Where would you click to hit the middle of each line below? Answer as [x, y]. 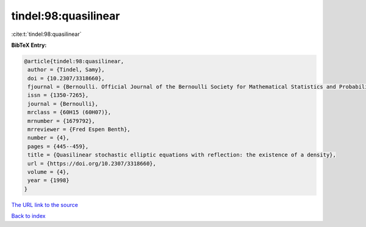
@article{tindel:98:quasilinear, [74, 61]
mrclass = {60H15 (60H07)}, [70, 112]
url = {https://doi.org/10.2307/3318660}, [92, 163]
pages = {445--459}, [58, 146]
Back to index [28, 216]
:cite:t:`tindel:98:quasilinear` [46, 34]
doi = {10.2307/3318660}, [66, 78]
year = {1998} [48, 180]
